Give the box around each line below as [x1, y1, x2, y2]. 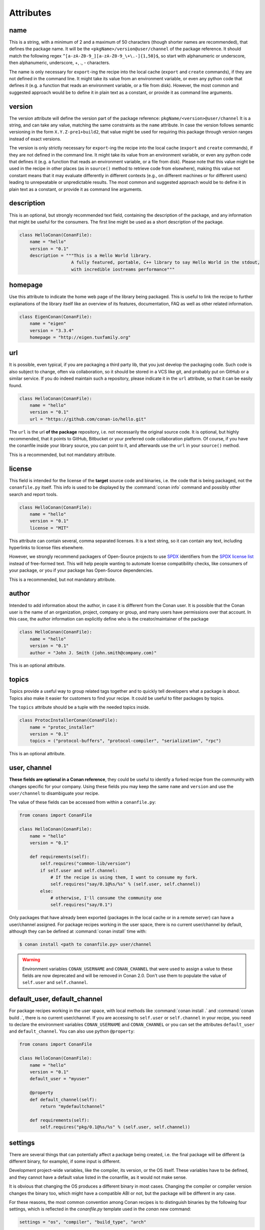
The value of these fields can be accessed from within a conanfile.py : [9, 799, 157, 805]
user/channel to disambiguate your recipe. [9, 790, 100, 796]
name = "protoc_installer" [29, 724, 95, 730]
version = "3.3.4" [29, 328, 74, 333]
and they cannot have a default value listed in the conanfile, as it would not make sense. [9, 1174, 187, 1180]
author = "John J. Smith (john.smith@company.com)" [29, 650, 157, 655]
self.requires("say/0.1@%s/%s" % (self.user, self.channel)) [50, 881, 201, 887]
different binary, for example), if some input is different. [9, 1159, 121, 1164]
